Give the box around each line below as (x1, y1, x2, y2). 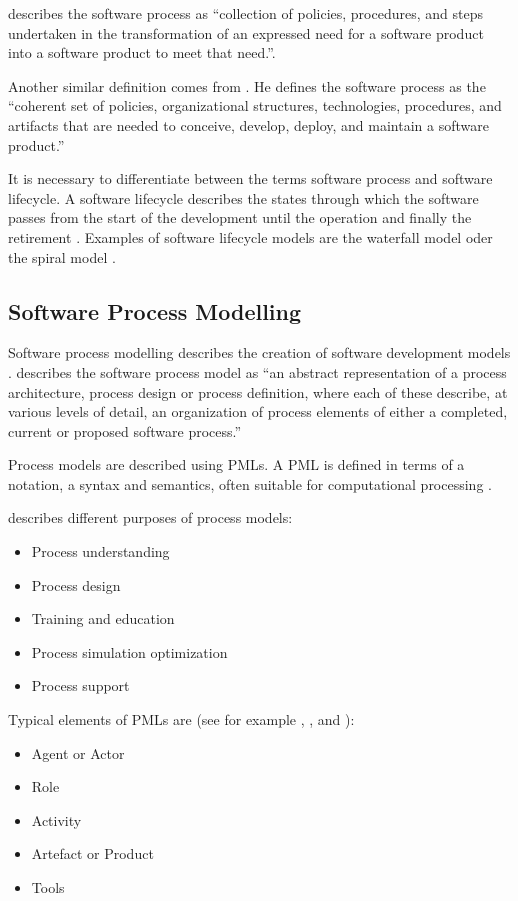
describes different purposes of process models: (8, 507, 293, 528)
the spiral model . (8, 246, 116, 267)
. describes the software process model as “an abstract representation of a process (8, 361, 507, 382)
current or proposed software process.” (8, 420, 242, 441)
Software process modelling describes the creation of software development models (8, 342, 511, 363)
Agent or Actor (31, 742, 125, 763)
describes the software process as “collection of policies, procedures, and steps (8, 3, 483, 23)
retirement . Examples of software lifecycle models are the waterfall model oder (8, 226, 493, 247)
